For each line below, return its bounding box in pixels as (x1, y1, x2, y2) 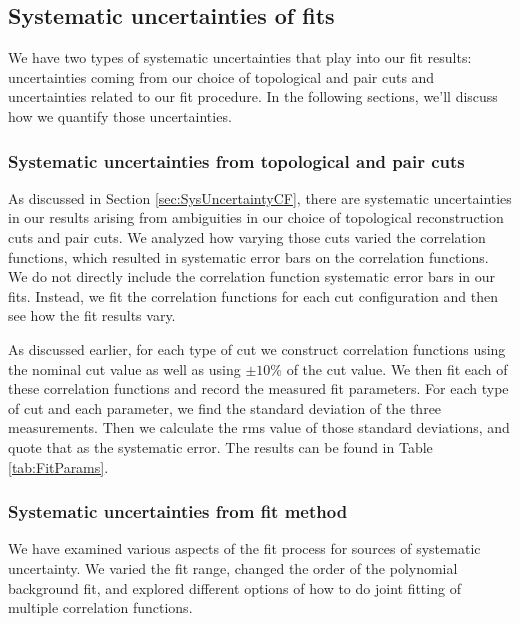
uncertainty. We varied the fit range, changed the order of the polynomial (8, 557, 458, 578)
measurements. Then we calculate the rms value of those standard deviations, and (8, 417, 510, 438)
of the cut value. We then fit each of (286, 358, 508, 379)
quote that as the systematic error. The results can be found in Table (8, 436, 433, 457)
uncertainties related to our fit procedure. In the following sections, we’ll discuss (8, 86, 498, 107)
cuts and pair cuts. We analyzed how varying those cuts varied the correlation (8, 226, 486, 247)
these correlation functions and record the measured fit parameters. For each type (8, 378, 509, 399)
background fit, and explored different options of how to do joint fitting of (8, 577, 461, 598)
